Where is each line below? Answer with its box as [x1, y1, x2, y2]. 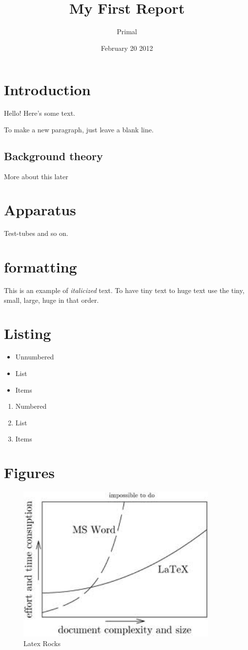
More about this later [4, 171, 68, 181]
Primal [117, 26, 137, 37]
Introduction [4, 80, 91, 100]
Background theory [4, 148, 103, 163]
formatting [4, 257, 77, 277]
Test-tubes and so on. [4, 228, 68, 238]
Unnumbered [15, 352, 54, 362]
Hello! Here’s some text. [4, 108, 75, 118]
